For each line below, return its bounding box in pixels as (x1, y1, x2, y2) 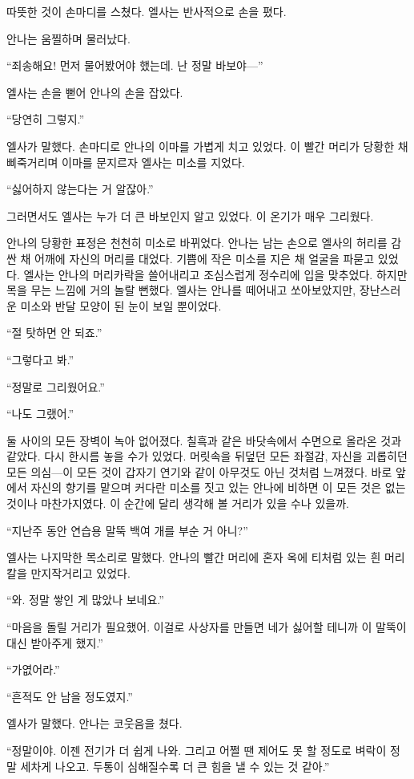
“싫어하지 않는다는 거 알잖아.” (6, 181, 154, 197)
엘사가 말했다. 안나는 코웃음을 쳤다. (6, 715, 183, 732)
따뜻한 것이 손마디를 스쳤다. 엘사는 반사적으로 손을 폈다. (6, 3, 287, 19)
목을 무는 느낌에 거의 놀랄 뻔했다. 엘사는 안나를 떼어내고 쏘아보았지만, (6, 282, 356, 298)
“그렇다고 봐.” (6, 351, 74, 367)
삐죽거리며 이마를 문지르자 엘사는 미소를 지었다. (6, 153, 245, 170)
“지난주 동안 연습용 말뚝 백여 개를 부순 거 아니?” (6, 521, 248, 538)
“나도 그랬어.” (6, 405, 74, 422)
